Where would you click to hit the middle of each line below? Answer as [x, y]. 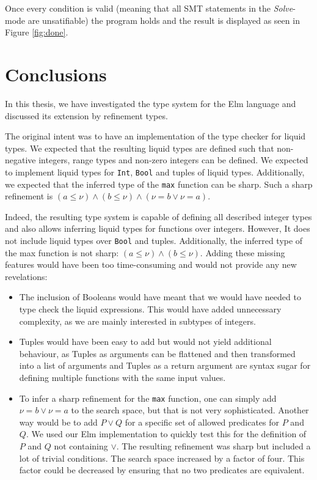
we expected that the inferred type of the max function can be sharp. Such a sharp [159, 184]
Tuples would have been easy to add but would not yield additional [145, 342]
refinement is [29, 196]
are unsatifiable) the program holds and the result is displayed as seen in [164, 20]
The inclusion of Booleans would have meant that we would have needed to [160, 297]
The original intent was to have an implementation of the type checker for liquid [155, 136]
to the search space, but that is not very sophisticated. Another [190, 410]
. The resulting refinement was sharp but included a [213, 446]
